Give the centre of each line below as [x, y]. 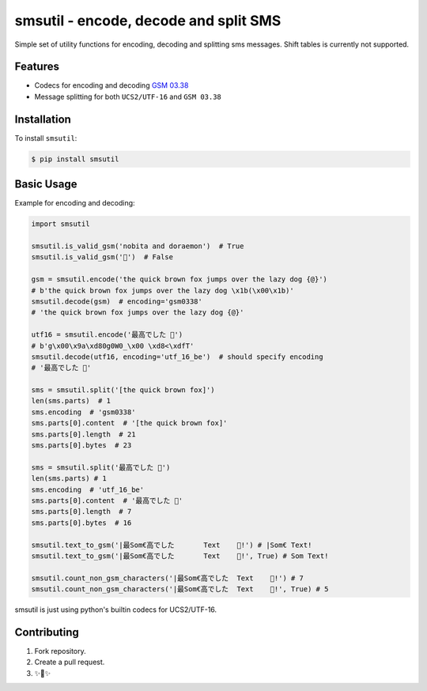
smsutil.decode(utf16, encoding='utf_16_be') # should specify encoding [177, 357]
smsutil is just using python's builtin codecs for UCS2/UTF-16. [116, 610]
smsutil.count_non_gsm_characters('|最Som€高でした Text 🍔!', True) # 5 [180, 589]
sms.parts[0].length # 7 [81, 512]
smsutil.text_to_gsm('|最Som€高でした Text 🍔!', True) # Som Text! [180, 556]
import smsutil [60, 224]
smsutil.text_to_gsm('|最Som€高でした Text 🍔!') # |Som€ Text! [172, 545]
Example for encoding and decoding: [75, 203]
